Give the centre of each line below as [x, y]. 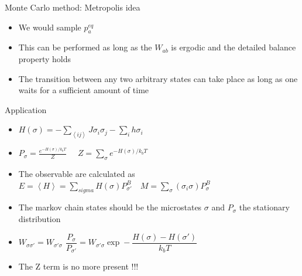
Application [26, 109]
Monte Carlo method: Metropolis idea [73, 7]
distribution [40, 219]
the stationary [264, 207]
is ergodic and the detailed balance [234, 47]
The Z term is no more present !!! [78, 266]
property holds [45, 58]
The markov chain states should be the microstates [110, 207]
